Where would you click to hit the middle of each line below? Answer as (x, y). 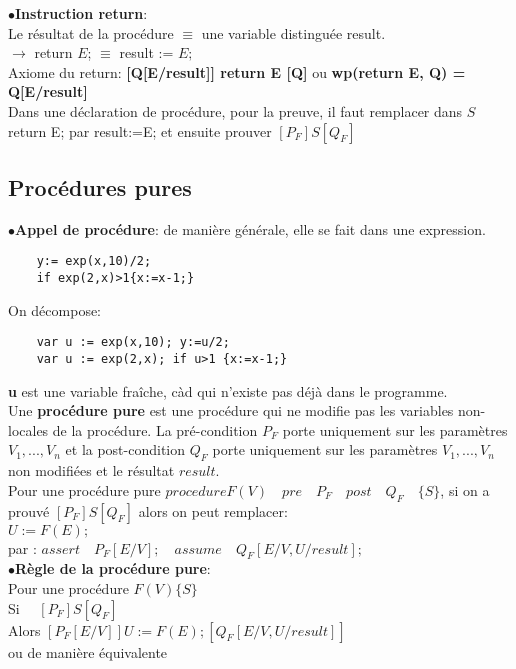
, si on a (465, 489)
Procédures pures (100, 186)
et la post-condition (125, 449)
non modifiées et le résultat (91, 470)
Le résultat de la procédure (91, 32)
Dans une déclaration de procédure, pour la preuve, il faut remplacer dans (235, 110)
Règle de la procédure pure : (113, 568)
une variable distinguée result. (293, 32)
